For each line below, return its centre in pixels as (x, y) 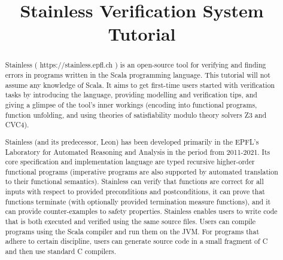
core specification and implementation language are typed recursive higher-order (130, 162)
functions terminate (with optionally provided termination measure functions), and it (138, 201)
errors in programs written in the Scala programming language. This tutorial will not (138, 75)
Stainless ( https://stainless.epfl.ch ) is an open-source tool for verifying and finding (136, 65)
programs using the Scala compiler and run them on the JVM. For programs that (132, 231)
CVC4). (17, 125)
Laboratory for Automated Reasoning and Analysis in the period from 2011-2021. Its (138, 152)
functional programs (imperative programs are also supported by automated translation (141, 171)
